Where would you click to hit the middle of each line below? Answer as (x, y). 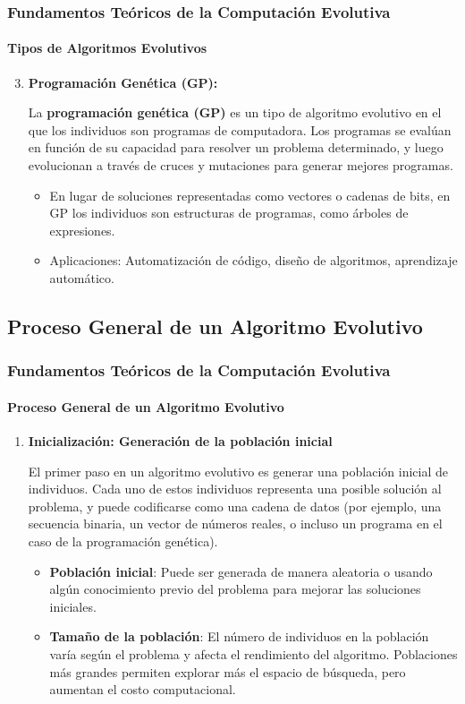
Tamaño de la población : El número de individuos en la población (239, 636)
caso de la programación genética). (123, 541)
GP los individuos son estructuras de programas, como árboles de (229, 213)
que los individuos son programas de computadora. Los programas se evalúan (240, 129)
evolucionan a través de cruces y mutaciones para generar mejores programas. (241, 165)
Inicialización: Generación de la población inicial (180, 441)
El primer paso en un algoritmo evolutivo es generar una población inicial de (238, 471)
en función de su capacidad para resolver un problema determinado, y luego (236, 147)
